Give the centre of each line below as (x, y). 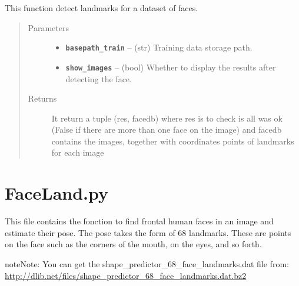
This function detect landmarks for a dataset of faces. (102, 8)
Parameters (48, 27)
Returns (42, 98)
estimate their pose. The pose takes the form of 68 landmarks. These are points (148, 232)
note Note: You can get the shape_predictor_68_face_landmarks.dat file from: (147, 263)
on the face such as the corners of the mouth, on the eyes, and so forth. (133, 244)
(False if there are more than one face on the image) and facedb (167, 129)
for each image (78, 152)
